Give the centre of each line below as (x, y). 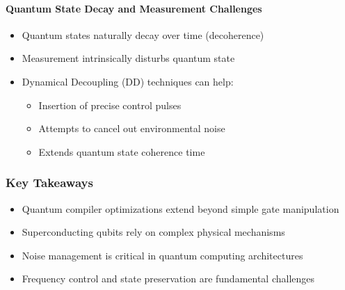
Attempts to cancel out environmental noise (132, 128)
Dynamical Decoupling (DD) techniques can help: (128, 81)
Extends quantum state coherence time (122, 151)
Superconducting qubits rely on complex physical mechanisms (153, 232)
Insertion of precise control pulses (110, 105)
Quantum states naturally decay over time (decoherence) (143, 34)
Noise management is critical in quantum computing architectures (162, 255)
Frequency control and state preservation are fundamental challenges (168, 279)
